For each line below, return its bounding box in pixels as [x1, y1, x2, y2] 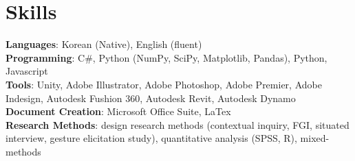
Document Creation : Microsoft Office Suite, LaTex [6, 104, 231, 119]
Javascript [6, 64, 48, 78]
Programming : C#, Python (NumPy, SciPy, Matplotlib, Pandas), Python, [6, 50, 327, 64]
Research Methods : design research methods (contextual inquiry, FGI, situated [6, 117, 349, 132]
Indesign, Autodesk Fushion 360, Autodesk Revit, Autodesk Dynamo [6, 90, 296, 105]
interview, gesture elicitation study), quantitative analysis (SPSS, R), [6, 131, 297, 145]
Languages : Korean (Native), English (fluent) [6, 37, 202, 51]
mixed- [300, 131, 330, 145]
